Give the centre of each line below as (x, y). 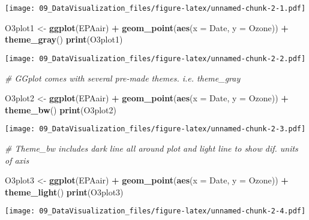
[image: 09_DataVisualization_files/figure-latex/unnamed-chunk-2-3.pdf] (155, 129)
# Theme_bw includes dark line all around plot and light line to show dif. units (151, 148)
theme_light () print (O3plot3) (64, 192)
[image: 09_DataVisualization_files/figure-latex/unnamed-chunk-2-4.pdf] (155, 211)
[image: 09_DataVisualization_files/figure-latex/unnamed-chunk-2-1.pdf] (155, 8)
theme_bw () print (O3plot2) (61, 109)
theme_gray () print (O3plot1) (64, 39)
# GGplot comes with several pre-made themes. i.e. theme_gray (123, 78)
